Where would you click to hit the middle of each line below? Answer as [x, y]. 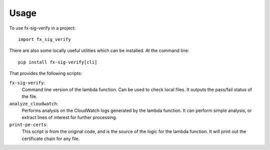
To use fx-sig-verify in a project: [42, 28]
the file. [29, 96]
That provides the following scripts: [46, 73]
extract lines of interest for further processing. [69, 117]
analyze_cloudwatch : [34, 103]
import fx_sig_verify [44, 39]
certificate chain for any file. [51, 138]
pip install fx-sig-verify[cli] [58, 62]
